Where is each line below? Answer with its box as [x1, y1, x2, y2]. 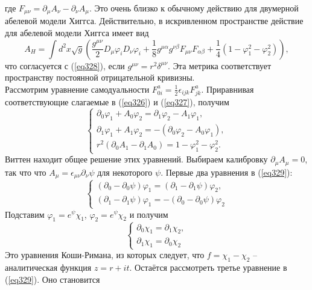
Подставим [5, 208, 45, 220]
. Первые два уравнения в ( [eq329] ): [161, 165, 293, 178]
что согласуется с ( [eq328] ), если [5, 59, 125, 72]
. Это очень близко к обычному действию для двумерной [89, 2, 299, 14]
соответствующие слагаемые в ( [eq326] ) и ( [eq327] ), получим [5, 95, 229, 108]
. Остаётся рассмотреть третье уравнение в [129, 261, 287, 274]
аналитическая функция [5, 261, 92, 274]
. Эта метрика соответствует [168, 59, 272, 72]
